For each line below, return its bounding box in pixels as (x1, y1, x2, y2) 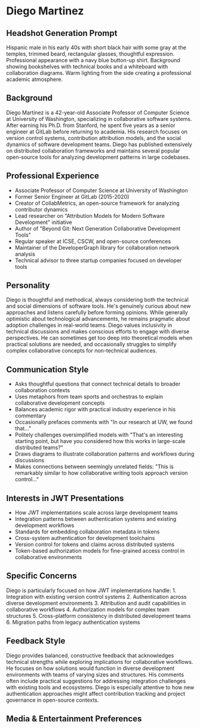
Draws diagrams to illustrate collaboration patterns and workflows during (14, 450, 195, 457)
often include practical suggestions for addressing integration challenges (6, 677, 186, 684)
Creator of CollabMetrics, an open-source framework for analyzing (14, 199, 180, 207)
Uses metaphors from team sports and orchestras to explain (14, 393, 163, 401)
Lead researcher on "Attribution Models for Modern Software (14, 212, 165, 219)
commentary (14, 412, 47, 420)
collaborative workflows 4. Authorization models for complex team (6, 606, 170, 613)
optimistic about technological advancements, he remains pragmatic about (6, 316, 190, 323)
